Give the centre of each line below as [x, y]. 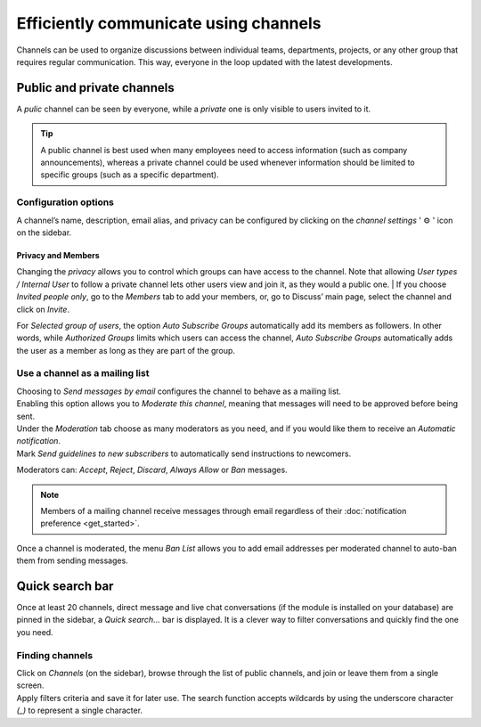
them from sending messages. [72, 560]
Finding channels [55, 655]
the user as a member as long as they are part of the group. [126, 350]
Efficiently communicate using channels [169, 23]
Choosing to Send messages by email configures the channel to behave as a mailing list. [179, 391]
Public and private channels [95, 88]
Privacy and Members [58, 255]
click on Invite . [43, 309]
